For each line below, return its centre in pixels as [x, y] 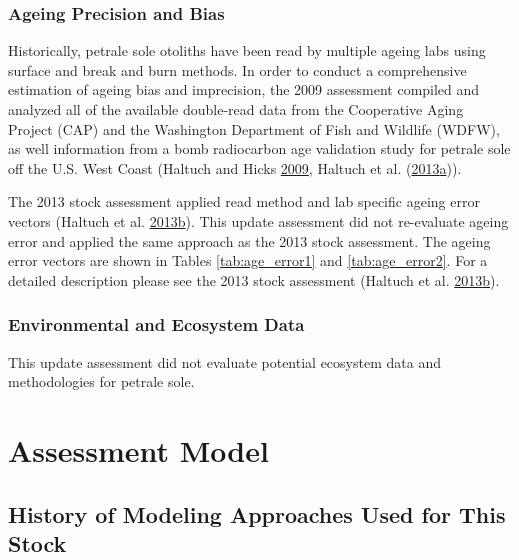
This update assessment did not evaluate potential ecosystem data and [224, 361]
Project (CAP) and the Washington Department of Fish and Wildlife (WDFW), [254, 128]
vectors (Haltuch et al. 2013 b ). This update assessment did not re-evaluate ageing [258, 220]
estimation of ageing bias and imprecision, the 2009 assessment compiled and [244, 89]
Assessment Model [138, 449]
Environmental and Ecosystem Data [156, 324]
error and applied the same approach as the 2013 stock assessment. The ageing [249, 240]
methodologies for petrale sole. [101, 381]
